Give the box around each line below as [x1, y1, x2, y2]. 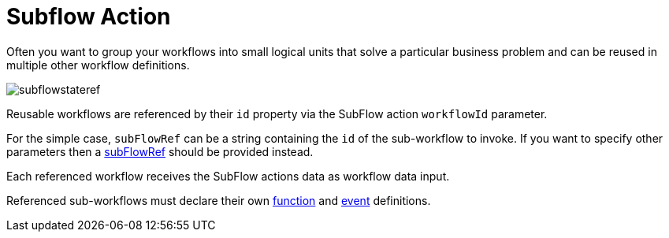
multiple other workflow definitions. [6, 58, 190, 72]
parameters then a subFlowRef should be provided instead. [6, 144, 314, 158]
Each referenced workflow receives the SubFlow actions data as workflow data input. [6, 169, 450, 183]
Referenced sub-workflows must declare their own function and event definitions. [6, 193, 431, 207]
